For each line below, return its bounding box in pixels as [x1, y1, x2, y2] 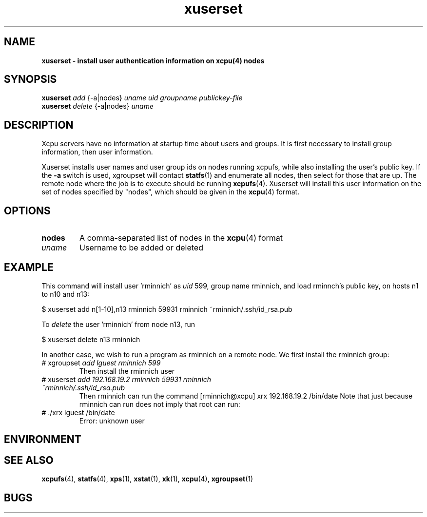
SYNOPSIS [4, 73, 57, 86]
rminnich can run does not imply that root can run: [79, 400, 240, 408]
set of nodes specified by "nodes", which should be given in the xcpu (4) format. [41, 188, 300, 196]
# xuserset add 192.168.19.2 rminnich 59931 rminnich [41, 375, 212, 383]
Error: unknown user [79, 416, 145, 425]
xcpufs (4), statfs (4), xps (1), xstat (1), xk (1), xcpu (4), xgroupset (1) [41, 475, 253, 483]
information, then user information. [41, 148, 153, 156]
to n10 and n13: [41, 289, 90, 298]
